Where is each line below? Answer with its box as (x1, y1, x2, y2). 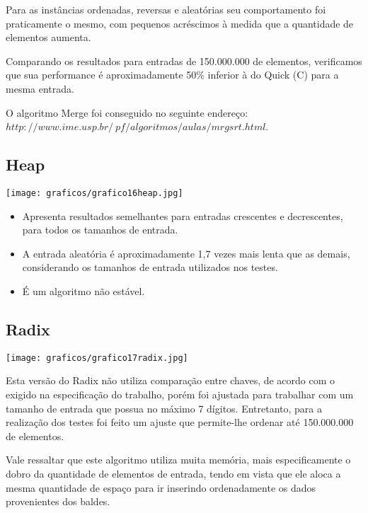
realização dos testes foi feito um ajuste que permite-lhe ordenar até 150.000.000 (6, 415, 354, 430)
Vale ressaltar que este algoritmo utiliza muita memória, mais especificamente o (6, 452, 351, 467)
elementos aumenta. (6, 30, 91, 45)
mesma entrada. (6, 81, 74, 96)
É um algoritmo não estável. (22, 283, 145, 298)
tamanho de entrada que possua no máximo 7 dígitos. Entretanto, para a (6, 400, 323, 415)
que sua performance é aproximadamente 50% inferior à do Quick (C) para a (6, 67, 339, 82)
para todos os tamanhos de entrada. (22, 222, 178, 237)
